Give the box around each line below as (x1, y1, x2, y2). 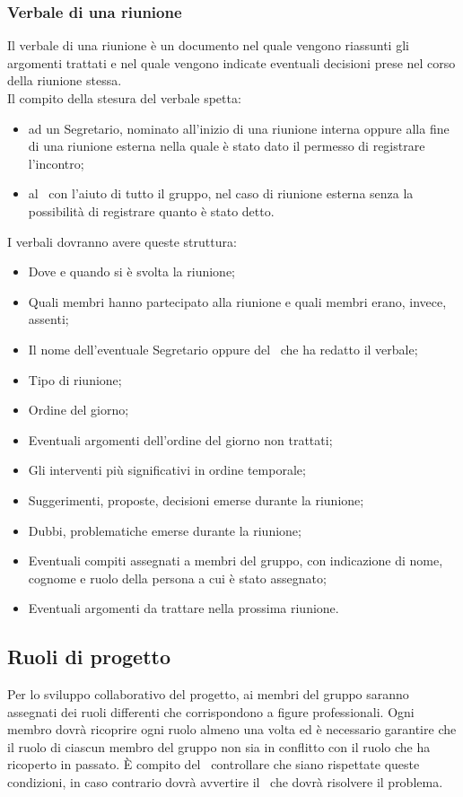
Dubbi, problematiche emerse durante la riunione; (28, 521, 301, 539)
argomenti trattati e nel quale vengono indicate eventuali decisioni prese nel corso (7, 53, 456, 72)
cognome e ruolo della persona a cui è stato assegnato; (28, 568, 327, 587)
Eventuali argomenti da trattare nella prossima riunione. (28, 599, 339, 617)
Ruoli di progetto (7, 643, 170, 670)
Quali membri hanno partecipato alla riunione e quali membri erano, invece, (28, 292, 447, 311)
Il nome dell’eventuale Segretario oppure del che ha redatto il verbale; (28, 339, 418, 358)
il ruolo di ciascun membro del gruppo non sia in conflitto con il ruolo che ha (7, 737, 431, 756)
